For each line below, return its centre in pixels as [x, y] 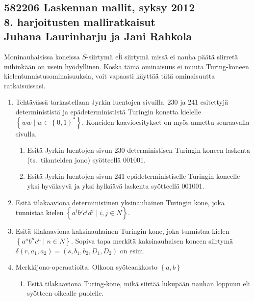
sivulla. [26, 133]
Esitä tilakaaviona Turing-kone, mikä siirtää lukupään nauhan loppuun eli [139, 283]
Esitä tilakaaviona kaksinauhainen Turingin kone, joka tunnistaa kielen [122, 231]
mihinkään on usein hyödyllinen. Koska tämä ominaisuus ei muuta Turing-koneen [127, 66]
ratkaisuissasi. [25, 85]
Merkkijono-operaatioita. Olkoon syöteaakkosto [87, 267]
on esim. [132, 250]
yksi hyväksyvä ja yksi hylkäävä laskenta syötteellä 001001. [116, 185]
